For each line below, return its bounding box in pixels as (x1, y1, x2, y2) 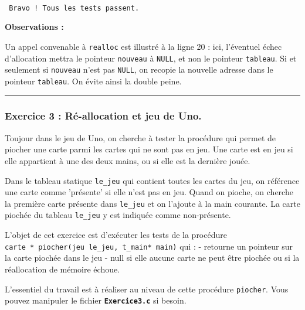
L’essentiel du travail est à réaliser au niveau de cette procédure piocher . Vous (5, 282, 289, 295)
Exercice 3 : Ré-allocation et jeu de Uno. (5, 108, 202, 123)
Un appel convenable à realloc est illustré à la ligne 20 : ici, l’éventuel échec (5, 40, 282, 52)
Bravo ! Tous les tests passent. (9, 4, 140, 12)
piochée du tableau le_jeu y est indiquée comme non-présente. (5, 209, 231, 221)
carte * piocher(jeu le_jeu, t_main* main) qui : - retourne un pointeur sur (5, 240, 293, 252)
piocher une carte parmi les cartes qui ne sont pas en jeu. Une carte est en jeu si (5, 143, 293, 155)
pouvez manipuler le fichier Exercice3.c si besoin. (5, 294, 187, 306)
